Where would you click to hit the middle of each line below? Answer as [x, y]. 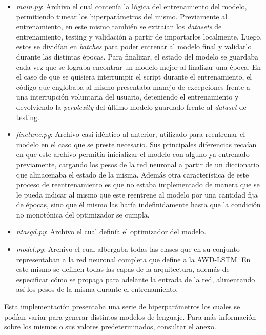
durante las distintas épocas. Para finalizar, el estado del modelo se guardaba [137, 56]
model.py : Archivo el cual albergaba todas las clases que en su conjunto [128, 249]
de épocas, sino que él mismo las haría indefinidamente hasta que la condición [138, 204]
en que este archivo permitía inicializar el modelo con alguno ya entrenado [133, 154]
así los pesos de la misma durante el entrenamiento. [97, 289]
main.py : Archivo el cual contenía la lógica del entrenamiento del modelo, [131, 6]
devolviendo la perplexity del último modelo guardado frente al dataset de [131, 106]
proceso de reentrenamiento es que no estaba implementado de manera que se [138, 184]
